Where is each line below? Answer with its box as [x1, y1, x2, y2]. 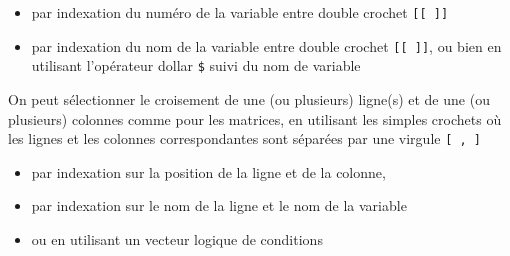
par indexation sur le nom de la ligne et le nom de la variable [31, 195, 407, 216]
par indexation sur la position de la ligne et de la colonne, [31, 161, 386, 182]
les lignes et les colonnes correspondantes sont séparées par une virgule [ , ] [8, 128, 481, 149]
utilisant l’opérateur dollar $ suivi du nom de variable [31, 55, 361, 76]
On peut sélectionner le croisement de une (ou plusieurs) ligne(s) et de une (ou [8, 88, 490, 109]
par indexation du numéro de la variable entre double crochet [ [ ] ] [31, 2, 449, 22]
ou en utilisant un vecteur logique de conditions [31, 229, 323, 249]
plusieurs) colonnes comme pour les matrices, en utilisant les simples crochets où [8, 108, 502, 129]
